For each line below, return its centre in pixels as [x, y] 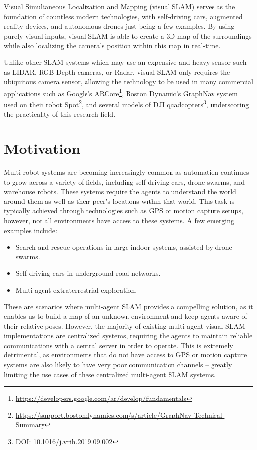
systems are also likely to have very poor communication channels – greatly [118, 365]
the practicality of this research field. [60, 114]
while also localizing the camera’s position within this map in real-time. [112, 45]
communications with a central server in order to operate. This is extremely [119, 345]
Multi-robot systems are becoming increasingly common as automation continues [127, 172]
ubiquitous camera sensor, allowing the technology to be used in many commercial [129, 81]
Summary [30, 425]
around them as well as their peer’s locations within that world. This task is [119, 201]
